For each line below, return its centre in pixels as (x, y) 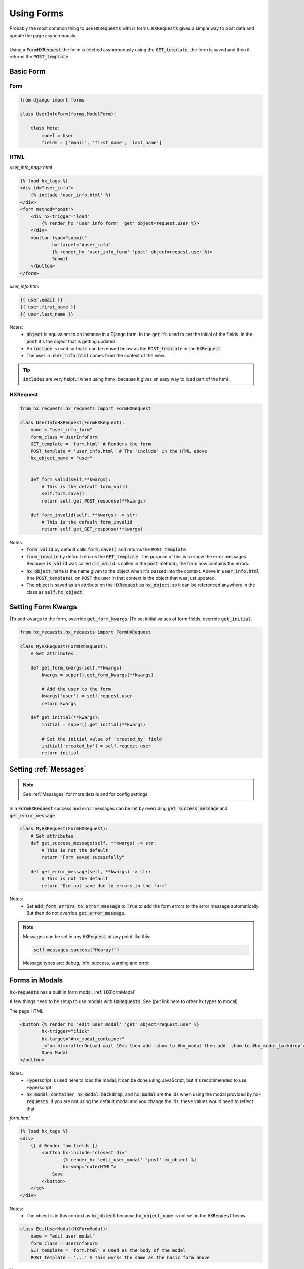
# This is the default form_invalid (87, 522)
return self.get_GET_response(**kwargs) (92, 529)
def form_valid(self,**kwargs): (71, 479)
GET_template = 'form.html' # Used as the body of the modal (108, 1250)
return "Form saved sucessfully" (83, 857)
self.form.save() (63, 494)
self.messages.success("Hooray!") (77, 950)
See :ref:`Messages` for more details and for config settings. (86, 794)
